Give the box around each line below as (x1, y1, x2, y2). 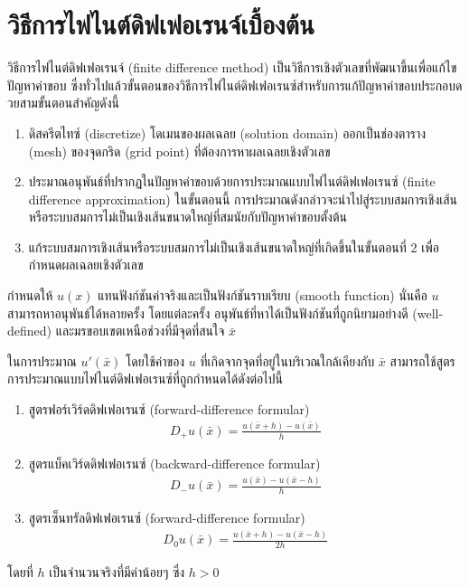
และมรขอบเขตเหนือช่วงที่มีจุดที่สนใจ (55, 321, 225, 340)
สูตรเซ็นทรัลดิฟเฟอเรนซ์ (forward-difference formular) (28, 508, 305, 527)
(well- (412, 303, 444, 322)
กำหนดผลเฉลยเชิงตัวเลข (28, 255, 144, 274)
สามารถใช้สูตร (389, 351, 455, 370)
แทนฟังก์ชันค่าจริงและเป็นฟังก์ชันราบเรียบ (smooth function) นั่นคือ (98, 286, 427, 305)
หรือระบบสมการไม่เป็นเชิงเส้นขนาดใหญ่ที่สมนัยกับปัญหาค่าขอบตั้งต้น (28, 207, 347, 226)
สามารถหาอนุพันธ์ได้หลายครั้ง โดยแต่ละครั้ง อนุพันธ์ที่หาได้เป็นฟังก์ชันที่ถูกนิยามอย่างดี (7, 303, 408, 322)
